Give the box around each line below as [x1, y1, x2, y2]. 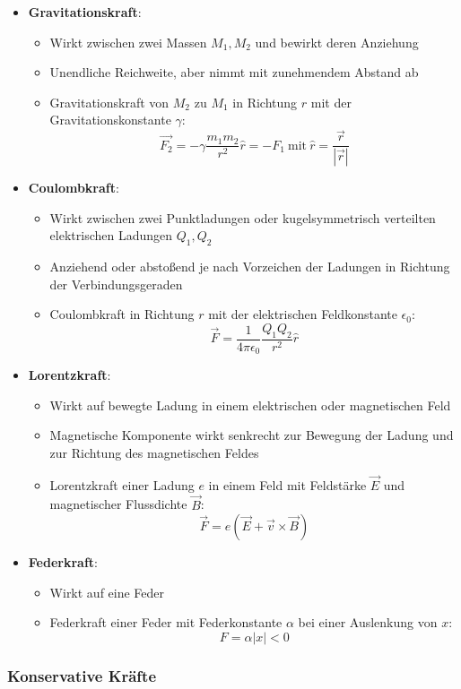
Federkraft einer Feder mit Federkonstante [49, 613, 283, 632]
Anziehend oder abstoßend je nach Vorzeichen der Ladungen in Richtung [49, 257, 450, 276]
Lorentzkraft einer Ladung [49, 475, 195, 494]
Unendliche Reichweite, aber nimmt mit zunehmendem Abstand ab [49, 63, 419, 82]
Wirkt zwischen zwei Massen [49, 32, 207, 51]
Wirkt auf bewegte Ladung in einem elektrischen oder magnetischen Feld [49, 395, 451, 414]
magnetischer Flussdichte [49, 495, 187, 513]
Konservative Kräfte [7, 664, 157, 686]
